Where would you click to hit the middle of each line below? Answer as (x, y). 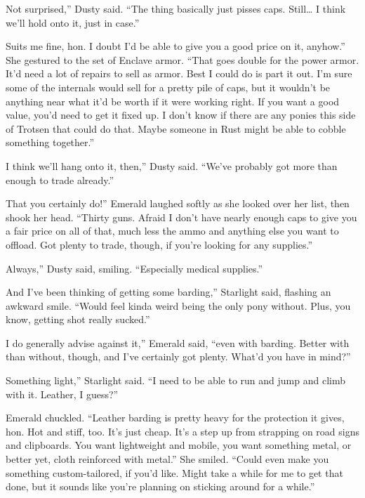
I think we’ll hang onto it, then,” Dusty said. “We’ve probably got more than (172, 165)
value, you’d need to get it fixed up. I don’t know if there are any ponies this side (181, 115)
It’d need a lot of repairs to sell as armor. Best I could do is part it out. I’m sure (179, 73)
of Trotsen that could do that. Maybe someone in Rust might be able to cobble (176, 128)
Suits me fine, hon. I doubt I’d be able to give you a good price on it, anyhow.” (175, 46)
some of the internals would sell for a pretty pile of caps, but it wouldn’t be (168, 87)
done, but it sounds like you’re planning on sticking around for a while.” (160, 486)
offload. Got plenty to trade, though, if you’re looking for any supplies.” (159, 244)
